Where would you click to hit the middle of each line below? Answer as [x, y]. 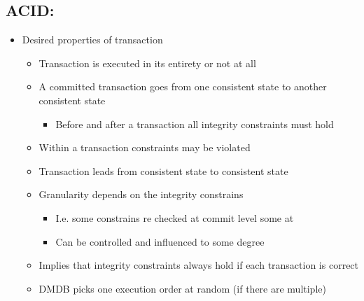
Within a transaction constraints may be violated [145, 147]
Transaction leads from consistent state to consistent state [163, 170]
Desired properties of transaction [92, 40]
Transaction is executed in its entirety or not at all [147, 63]
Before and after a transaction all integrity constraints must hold [195, 124]
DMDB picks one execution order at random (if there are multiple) [182, 288]
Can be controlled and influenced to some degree [160, 241]
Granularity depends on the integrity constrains [141, 194]
